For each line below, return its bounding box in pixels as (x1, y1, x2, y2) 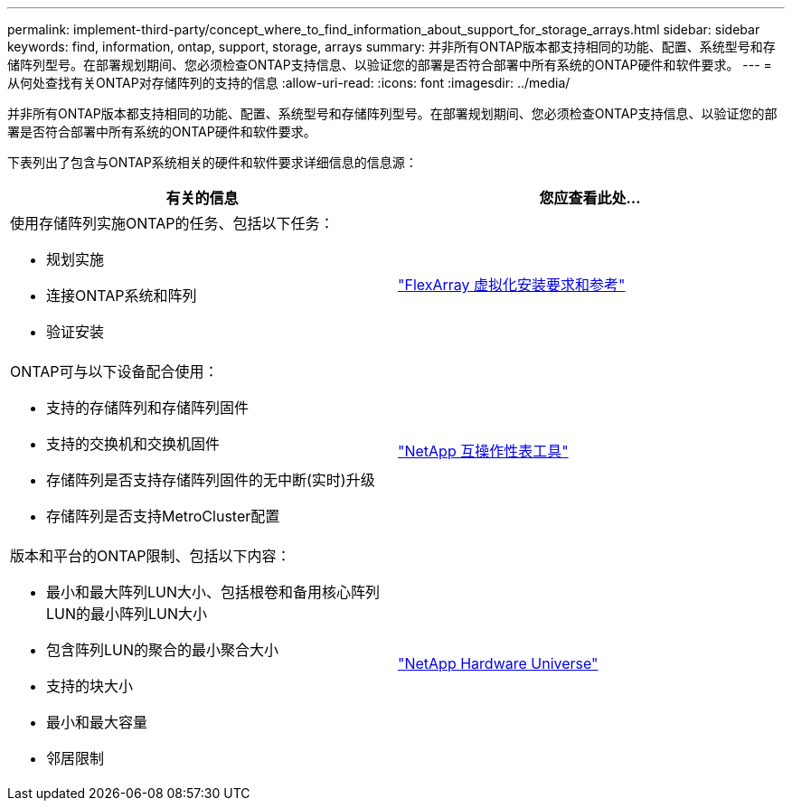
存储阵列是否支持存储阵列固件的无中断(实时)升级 (46, 471, 375, 489)
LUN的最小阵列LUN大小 (46, 605, 208, 623)
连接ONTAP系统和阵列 (46, 287, 197, 305)
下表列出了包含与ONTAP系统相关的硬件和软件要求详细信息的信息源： (7, 155, 418, 170)
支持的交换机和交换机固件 (46, 435, 221, 453)
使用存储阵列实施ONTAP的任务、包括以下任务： (10, 214, 335, 232)
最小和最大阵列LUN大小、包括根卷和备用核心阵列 (46, 583, 381, 601)
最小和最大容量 (46, 713, 148, 731)
